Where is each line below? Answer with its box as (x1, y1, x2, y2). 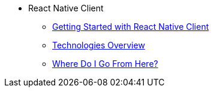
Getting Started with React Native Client (52, 22, 209, 32)
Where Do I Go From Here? (52, 59, 158, 69)
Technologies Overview (52, 40, 145, 50)
